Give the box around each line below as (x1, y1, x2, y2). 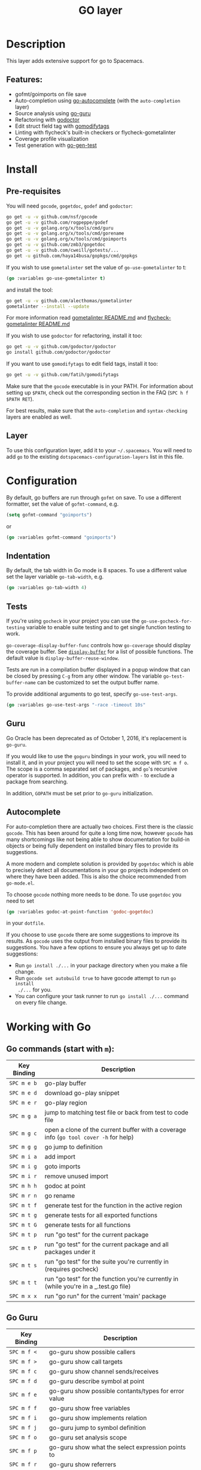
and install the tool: (6, 286, 53, 293)
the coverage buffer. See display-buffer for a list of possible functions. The (6, 648, 193, 655)
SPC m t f (9, 1202, 37, 1209)
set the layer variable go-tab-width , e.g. (6, 573, 104, 581)
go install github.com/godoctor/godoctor (6, 349, 111, 356)
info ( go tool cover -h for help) (44, 1133, 135, 1141)
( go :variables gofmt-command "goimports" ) (6, 534, 117, 540)
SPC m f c (9, 1368, 37, 1375)
